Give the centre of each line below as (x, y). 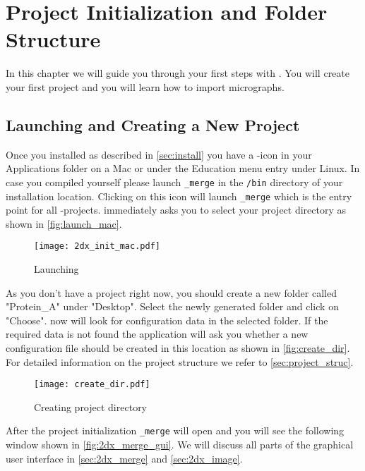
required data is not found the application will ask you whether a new (157, 334)
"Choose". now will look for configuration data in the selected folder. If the (167, 320)
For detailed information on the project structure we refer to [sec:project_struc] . (180, 361)
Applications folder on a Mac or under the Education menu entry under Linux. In (183, 168)
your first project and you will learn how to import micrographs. (145, 86)
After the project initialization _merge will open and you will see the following (175, 430)
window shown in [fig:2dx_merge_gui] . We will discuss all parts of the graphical (180, 445)
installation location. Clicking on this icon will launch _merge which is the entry (179, 196)
